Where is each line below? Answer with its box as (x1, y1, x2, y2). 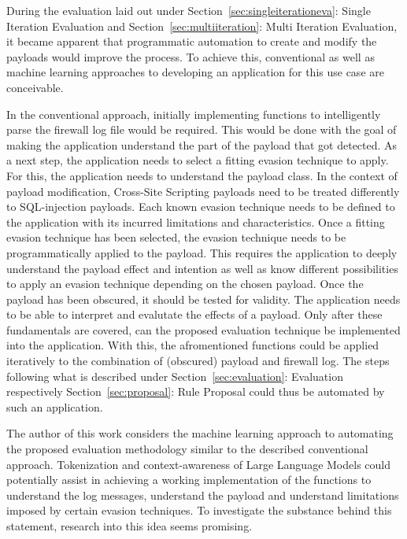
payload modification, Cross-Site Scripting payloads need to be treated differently (6, 183, 400, 199)
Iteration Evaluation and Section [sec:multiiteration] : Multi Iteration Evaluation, (6, 17, 398, 34)
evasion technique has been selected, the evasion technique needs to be (6, 229, 346, 246)
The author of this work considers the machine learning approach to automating (6, 425, 394, 441)
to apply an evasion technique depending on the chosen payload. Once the (6, 275, 364, 292)
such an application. (6, 398, 103, 415)
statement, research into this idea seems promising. (6, 518, 253, 533)
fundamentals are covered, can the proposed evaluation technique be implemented (6, 321, 401, 338)
